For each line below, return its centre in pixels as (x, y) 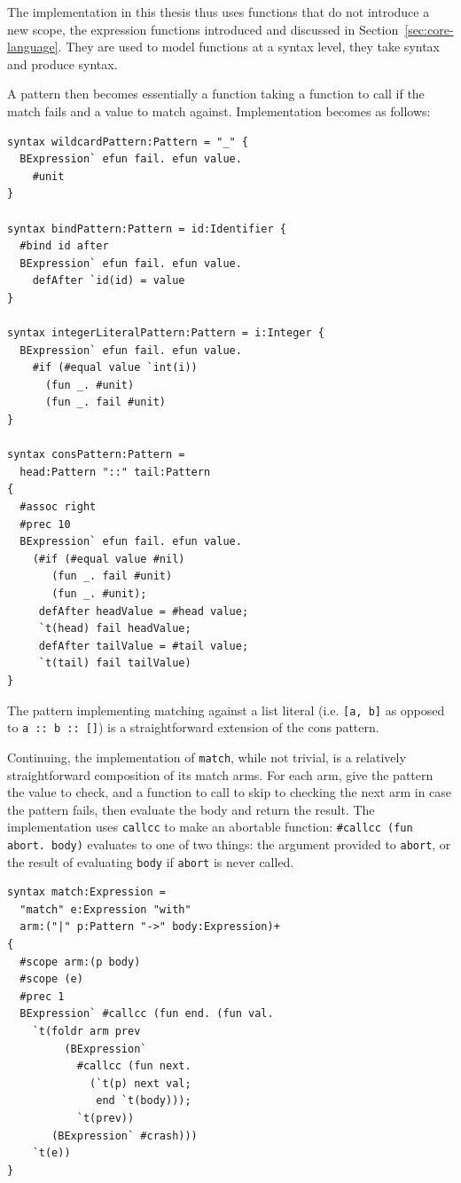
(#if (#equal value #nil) (109, 559)
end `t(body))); (144, 1101)
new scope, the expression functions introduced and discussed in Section (203, 29)
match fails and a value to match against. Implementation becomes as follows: (219, 110)
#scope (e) (51, 979)
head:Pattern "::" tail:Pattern (115, 472)
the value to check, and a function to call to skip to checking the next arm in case (230, 792)
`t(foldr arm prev (86, 1032)
